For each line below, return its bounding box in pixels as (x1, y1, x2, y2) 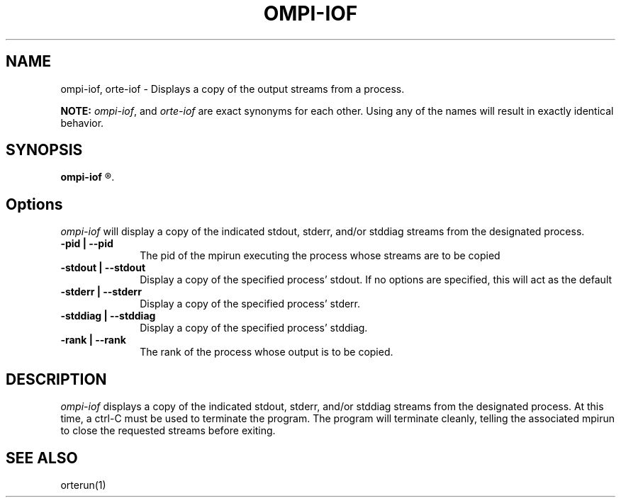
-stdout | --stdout (60, 261, 146, 274)
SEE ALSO (6, 448, 78, 467)
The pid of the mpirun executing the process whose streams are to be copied (140, 249, 500, 262)
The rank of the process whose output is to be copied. (140, 346, 393, 358)
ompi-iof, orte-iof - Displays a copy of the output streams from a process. (60, 82, 405, 95)
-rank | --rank (60, 334, 126, 346)
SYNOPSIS (6, 141, 83, 159)
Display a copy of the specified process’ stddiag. (140, 322, 368, 334)
